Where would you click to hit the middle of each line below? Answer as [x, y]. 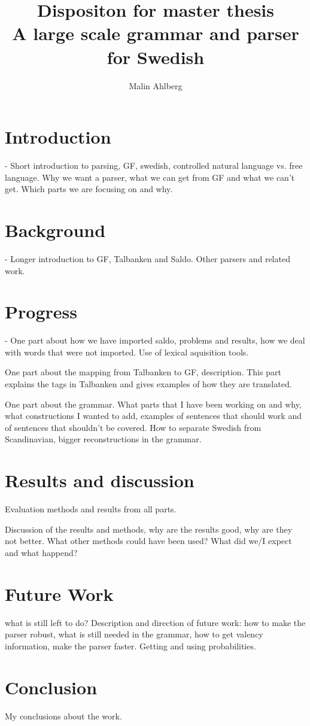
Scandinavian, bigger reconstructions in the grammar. [103, 439]
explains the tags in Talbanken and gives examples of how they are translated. [148, 384]
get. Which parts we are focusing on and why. [89, 189]
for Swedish [156, 57]
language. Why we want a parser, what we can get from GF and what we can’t [150, 177]
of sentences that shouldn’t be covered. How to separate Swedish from [133, 427]
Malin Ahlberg [156, 85]
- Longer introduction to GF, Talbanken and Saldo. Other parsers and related [148, 258]
